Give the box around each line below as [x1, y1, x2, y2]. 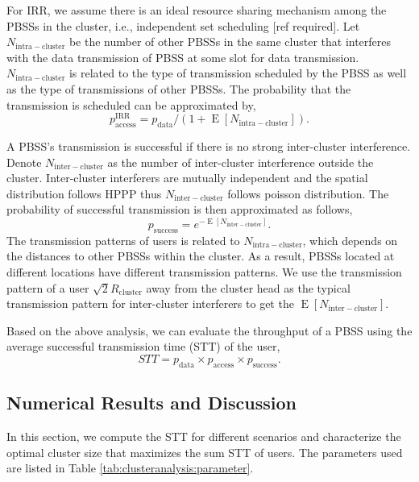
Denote [6, 153, 42, 170]
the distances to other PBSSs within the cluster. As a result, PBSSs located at [6, 247, 395, 264]
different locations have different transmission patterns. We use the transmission [6, 264, 402, 280]
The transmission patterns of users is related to [6, 231, 240, 248]
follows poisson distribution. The [227, 185, 389, 202]
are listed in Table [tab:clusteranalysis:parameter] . [6, 459, 254, 476]
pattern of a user [6, 279, 89, 296]
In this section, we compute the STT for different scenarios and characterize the [6, 427, 401, 444]
